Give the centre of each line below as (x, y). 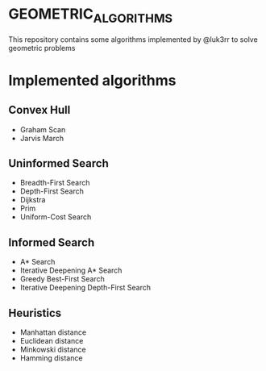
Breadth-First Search (55, 183)
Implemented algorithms (92, 80)
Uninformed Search (58, 163)
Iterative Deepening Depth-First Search (85, 288)
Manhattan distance (53, 332)
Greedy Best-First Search (62, 279)
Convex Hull (39, 110)
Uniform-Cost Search (56, 217)
